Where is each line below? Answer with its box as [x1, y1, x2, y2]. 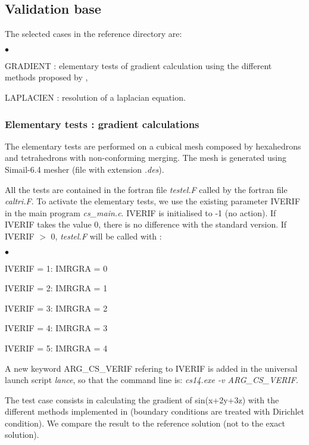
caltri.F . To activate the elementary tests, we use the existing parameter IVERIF [5, 195, 301, 207]
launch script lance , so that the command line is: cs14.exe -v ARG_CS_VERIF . [5, 374, 298, 386]
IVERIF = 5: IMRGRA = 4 [5, 341, 108, 354]
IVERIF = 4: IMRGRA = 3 [5, 322, 108, 334]
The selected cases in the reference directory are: [5, 27, 182, 40]
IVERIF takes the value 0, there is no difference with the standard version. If [5, 218, 287, 231]
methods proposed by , [5, 71, 88, 83]
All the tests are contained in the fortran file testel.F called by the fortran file [5, 183, 288, 195]
